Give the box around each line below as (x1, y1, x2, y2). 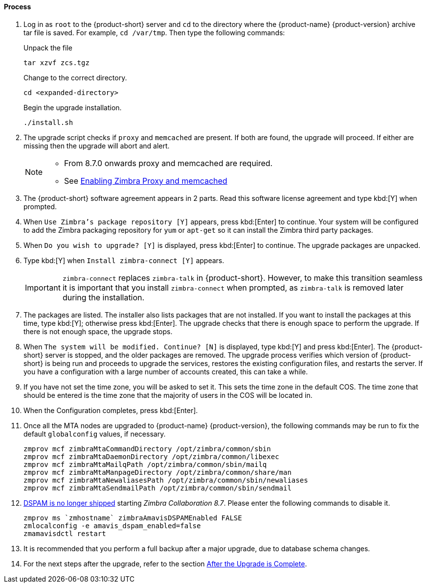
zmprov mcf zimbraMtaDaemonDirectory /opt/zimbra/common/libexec (23, 452, 279, 461)
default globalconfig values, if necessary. (23, 429, 166, 438)
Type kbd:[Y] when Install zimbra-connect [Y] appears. (23, 256, 225, 265)
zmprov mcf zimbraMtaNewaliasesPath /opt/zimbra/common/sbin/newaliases (23, 476, 308, 484)
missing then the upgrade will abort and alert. (23, 141, 170, 150)
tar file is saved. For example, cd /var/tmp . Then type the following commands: (23, 28, 285, 37)
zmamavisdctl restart (23, 529, 106, 538)
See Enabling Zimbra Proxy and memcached (64, 175, 227, 186)
